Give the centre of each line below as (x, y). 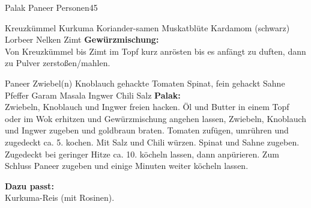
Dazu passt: (29, 185)
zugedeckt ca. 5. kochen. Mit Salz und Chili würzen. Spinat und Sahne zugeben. (152, 142)
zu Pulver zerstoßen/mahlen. (58, 63)
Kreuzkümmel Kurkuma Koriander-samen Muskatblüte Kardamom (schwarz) (147, 27)
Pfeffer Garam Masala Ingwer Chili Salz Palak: (93, 95)
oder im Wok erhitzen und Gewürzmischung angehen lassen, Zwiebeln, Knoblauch (156, 118)
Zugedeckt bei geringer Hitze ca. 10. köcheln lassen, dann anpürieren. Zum (142, 154)
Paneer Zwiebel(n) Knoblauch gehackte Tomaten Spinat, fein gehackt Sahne (145, 83)
